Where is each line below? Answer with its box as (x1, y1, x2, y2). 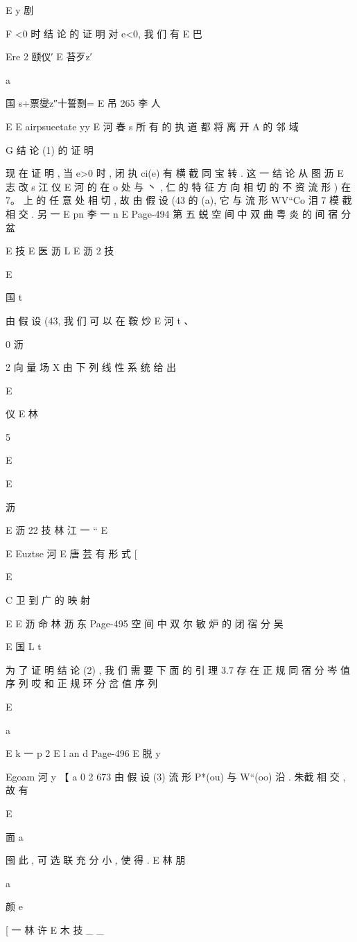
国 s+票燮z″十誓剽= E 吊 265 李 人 (6, 96, 161, 110)
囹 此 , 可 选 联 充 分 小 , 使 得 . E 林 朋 (6, 853, 186, 867)
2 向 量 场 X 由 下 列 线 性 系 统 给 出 (6, 360, 177, 374)
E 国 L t (6, 639, 42, 654)
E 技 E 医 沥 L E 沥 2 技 (6, 243, 114, 258)
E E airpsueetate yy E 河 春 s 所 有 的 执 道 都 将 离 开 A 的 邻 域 (6, 119, 299, 133)
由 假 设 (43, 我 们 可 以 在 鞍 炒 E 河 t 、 (6, 313, 194, 327)
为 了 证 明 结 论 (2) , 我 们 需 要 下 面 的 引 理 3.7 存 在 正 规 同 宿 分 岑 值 (6, 662, 350, 677)
